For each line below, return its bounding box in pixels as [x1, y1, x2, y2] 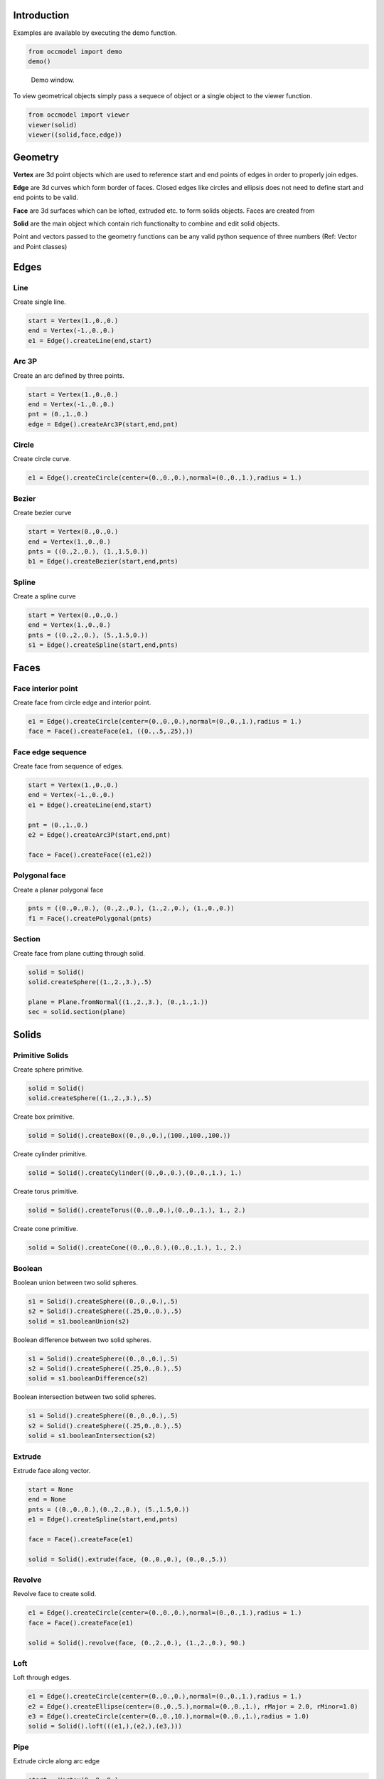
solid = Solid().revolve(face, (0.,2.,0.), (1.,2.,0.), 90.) [28, 1639, 246, 1647]
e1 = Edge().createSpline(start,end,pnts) [28, 1516, 178, 1524]
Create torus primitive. [13, 1187, 79, 1195]
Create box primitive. [13, 1112, 75, 1121]
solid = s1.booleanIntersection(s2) [28, 1432, 156, 1440]
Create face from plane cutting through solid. [13, 949, 146, 957]
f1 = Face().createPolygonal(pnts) [28, 914, 152, 922]
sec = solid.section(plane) [28, 1008, 126, 1016]
